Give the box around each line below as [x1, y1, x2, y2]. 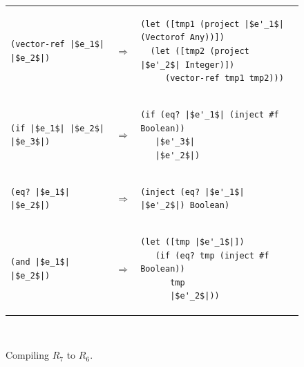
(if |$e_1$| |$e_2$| [10, 123, 105, 133]
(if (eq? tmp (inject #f [155, 250, 269, 261]
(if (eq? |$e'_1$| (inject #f [140, 109, 279, 120]
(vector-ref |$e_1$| [10, 39, 105, 50]
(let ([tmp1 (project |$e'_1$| [140, 19, 284, 29]
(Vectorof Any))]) [140, 32, 225, 43]
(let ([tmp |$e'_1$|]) [140, 237, 245, 247]
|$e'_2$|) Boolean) [140, 200, 230, 211]
